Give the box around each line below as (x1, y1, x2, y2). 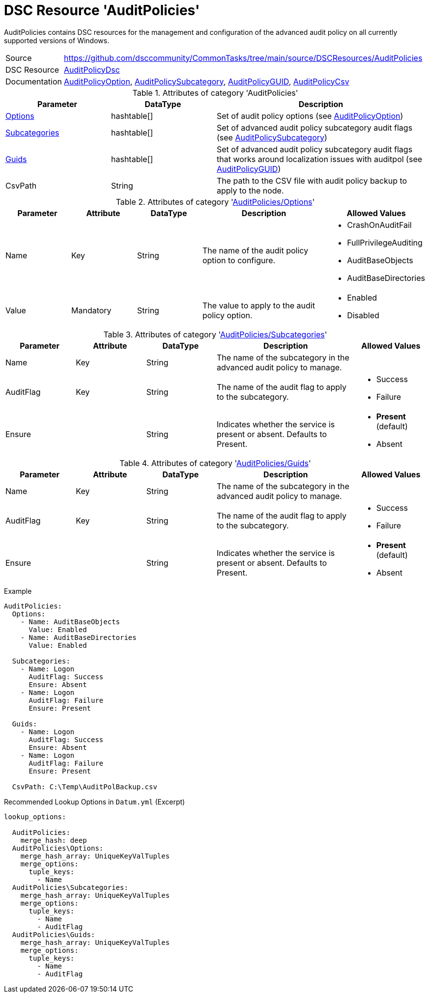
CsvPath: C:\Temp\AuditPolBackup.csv (12, 782, 157, 791)
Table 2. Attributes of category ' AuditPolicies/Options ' (115, 196, 315, 207)
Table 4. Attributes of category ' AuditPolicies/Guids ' (119, 458, 311, 468)
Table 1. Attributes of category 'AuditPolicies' (132, 87, 298, 98)
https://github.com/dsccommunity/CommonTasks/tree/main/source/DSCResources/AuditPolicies (64, 53, 423, 63)
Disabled (347, 310, 379, 320)
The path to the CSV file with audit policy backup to (217, 175, 407, 186)
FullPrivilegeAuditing (347, 237, 423, 248)
